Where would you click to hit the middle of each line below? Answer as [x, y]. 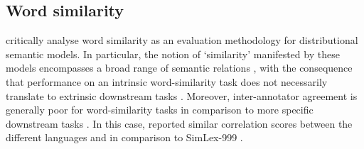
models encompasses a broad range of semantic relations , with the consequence [179, 68]
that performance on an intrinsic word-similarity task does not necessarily [167, 81]
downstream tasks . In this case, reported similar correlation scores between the [179, 123]
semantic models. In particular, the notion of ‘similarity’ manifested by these [173, 54]
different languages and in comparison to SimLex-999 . [124, 137]
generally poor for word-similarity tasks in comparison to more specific [160, 110]
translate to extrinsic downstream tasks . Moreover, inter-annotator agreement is [182, 95]
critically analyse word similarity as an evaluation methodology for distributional [182, 40]
